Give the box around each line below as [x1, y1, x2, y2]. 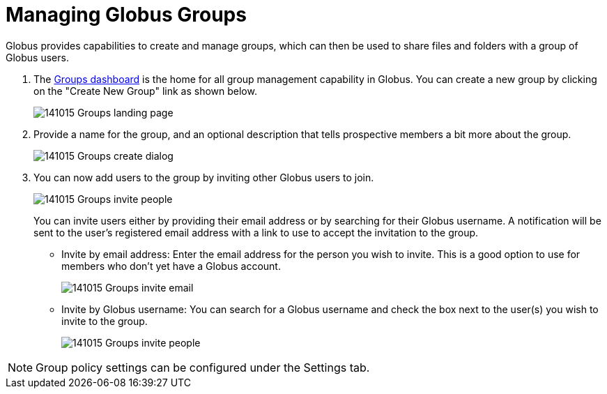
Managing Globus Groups [6, 3, 247, 26]
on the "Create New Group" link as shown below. [33, 84, 257, 97]
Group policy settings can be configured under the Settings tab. [36, 360, 370, 374]
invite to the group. [61, 315, 148, 327]
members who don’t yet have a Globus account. [61, 259, 281, 272]
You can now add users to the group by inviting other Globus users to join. [33, 171, 374, 183]
